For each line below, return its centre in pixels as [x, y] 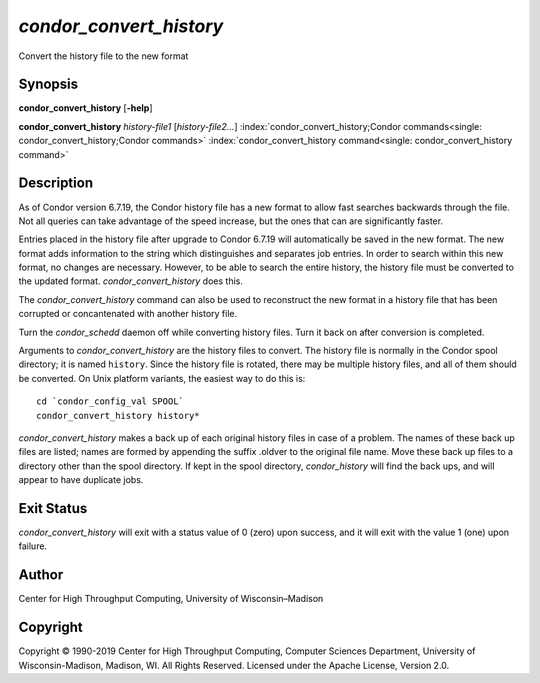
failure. [33, 546]
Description [56, 183]
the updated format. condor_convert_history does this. [131, 281]
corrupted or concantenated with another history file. [128, 314]
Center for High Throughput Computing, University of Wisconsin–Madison [171, 599]
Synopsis [48, 84]
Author [41, 575]
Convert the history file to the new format [103, 56]
